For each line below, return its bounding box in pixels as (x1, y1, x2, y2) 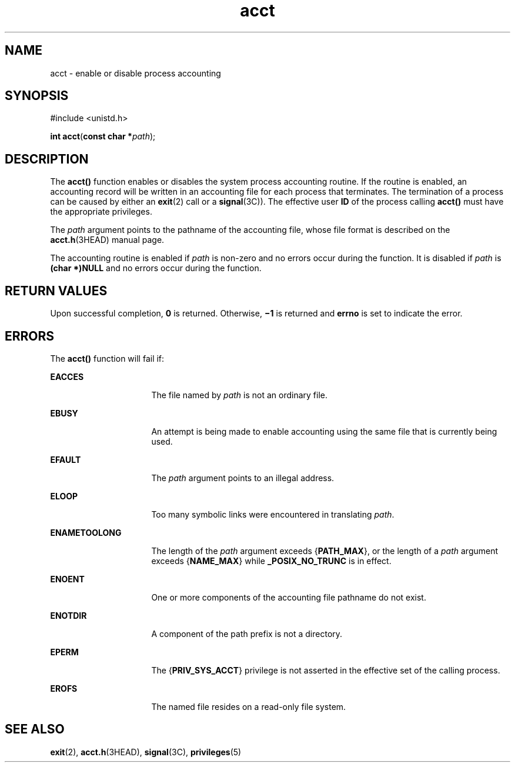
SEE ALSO (5, 722, 65, 737)
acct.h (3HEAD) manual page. (50, 235, 165, 245)
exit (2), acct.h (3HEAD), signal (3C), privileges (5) (50, 746, 242, 757)
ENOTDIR (50, 610, 87, 621)
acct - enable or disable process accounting (50, 68, 221, 78)
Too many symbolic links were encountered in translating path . (151, 509, 394, 519)
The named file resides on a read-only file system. (151, 701, 346, 712)
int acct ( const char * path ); (50, 131, 156, 142)
